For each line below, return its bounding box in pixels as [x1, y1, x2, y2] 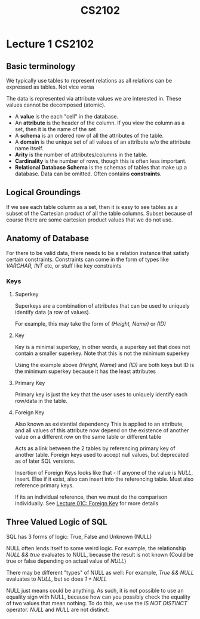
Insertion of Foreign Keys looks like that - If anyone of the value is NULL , [14, 469, 193, 476]
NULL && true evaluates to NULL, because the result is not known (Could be [6, 551, 194, 558]
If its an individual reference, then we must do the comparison [14, 493, 168, 500]
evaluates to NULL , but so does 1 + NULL [6, 575, 107, 582]
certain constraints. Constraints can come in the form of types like [6, 256, 169, 263]
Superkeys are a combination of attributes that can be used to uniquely [14, 302, 190, 309]
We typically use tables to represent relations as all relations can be [6, 77, 172, 84]
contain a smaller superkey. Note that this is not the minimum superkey [14, 350, 190, 357]
